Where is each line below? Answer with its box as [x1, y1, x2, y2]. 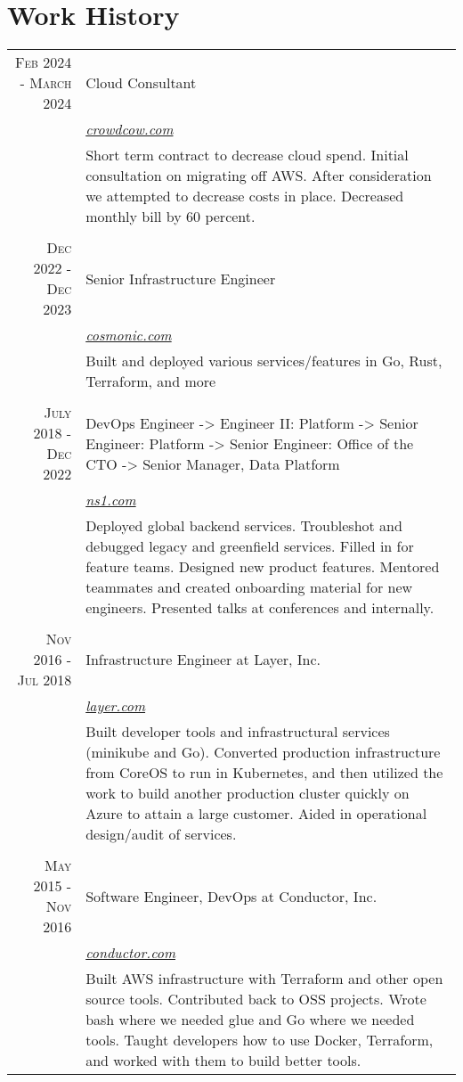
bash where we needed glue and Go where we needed [85, 1009, 415, 1030]
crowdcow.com [85, 119, 174, 140]
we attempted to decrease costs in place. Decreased [85, 185, 404, 207]
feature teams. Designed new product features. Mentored [85, 556, 440, 578]
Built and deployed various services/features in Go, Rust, [85, 350, 443, 372]
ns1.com [85, 489, 136, 511]
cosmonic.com [85, 324, 172, 346]
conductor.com [85, 942, 175, 963]
